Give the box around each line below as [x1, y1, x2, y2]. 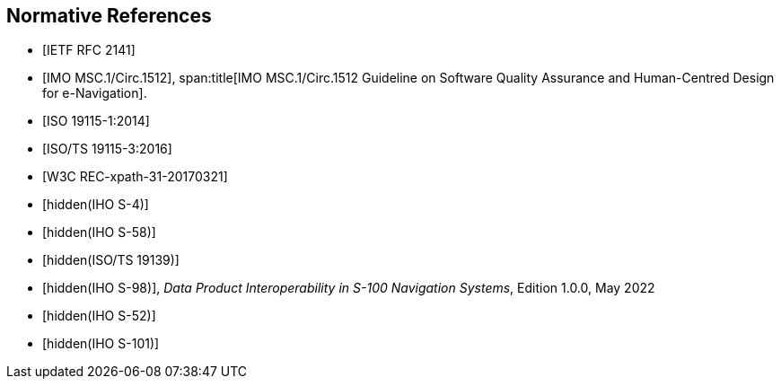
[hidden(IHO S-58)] [42, 224, 156, 241]
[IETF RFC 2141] [42, 42, 136, 58]
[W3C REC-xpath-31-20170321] [42, 169, 228, 185]
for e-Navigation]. [42, 85, 147, 101]
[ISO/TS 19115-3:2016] [42, 141, 172, 157]
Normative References [6, 4, 212, 27]
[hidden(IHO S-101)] [42, 336, 160, 352]
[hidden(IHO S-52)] [42, 308, 156, 324]
